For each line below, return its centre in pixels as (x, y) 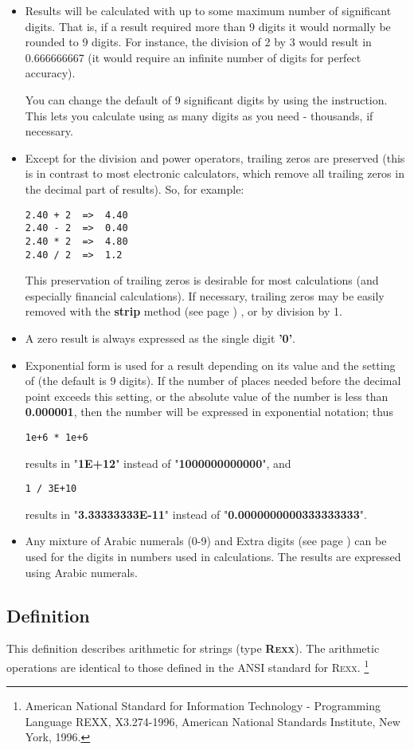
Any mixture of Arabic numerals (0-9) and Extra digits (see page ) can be (206, 541)
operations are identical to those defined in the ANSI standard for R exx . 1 (188, 666)
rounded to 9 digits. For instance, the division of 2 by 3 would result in (198, 42)
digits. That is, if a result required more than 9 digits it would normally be (208, 26)
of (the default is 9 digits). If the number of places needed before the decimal (213, 381)
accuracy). (50, 73)
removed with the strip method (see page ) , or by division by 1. (184, 311)
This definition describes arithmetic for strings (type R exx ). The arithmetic (193, 648)
